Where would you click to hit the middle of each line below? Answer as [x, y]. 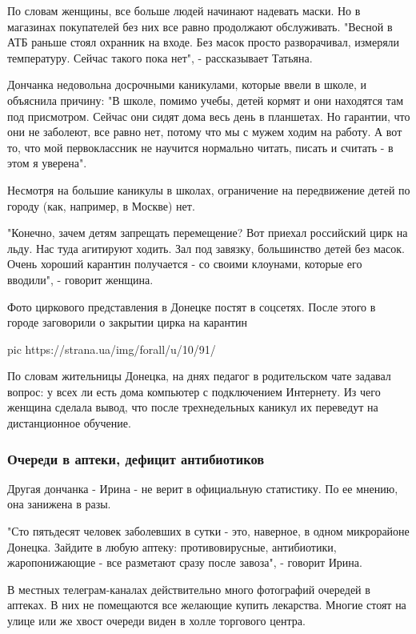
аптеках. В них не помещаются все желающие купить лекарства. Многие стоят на [207, 605]
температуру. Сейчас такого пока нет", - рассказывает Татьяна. [160, 57]
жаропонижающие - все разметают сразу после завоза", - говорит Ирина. [185, 562]
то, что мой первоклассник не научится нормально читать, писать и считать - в [200, 147]
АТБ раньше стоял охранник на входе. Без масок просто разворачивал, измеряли [204, 42]
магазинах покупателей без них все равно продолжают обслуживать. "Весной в [200, 26]
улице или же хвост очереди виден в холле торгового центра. [156, 621]
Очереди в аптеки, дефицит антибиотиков [136, 458]
